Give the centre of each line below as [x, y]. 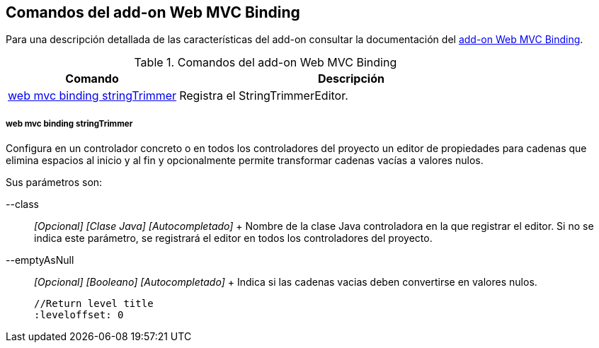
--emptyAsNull [40, 260]
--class [22, 204]
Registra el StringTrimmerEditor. [264, 96]
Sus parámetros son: [54, 182]
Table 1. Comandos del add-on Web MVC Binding [266, 63]
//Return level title [94, 304]
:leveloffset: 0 [79, 315]
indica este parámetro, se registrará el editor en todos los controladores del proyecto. [233, 238]
